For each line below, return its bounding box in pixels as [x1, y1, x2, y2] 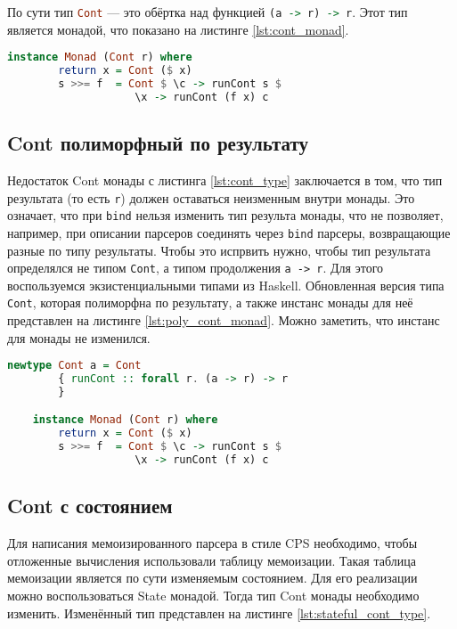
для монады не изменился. [7, 328, 151, 347]
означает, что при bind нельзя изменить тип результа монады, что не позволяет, [7, 206, 444, 225]
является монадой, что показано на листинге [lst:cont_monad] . [7, 20, 349, 38]
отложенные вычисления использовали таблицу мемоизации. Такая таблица [7, 551, 416, 569]
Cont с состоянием [7, 492, 173, 519]
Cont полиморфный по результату [7, 129, 309, 157]
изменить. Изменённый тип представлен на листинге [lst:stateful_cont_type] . [7, 603, 431, 622]
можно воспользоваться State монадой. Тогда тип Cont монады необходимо [7, 585, 420, 604]
